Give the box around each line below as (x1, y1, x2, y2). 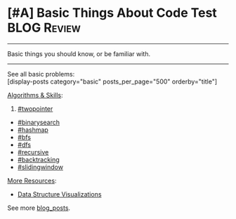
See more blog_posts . (7, 204, 71, 212)
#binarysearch (17, 118, 60, 126)
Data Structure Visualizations (17, 190, 102, 198)
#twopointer (17, 104, 53, 113)
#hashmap (17, 125, 49, 134)
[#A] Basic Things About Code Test (7, 5, 218, 21)
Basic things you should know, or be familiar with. (7, 49, 151, 58)
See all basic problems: (7, 69, 75, 78)
